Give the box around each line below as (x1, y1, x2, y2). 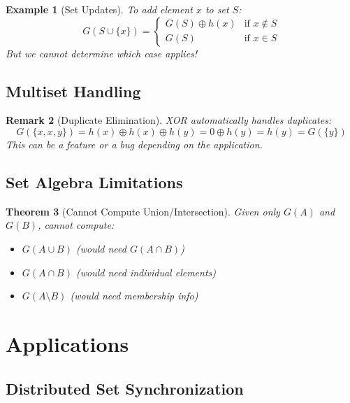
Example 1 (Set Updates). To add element (6, 2, 193, 16)
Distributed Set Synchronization (6, 377, 244, 399)
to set (205, 2, 229, 16)
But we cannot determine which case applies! (6, 45, 198, 60)
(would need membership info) (70, 288, 198, 303)
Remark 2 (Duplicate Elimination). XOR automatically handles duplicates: (6, 113, 332, 127)
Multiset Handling (6, 80, 141, 101)
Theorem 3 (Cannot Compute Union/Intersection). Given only (6, 204, 280, 218)
